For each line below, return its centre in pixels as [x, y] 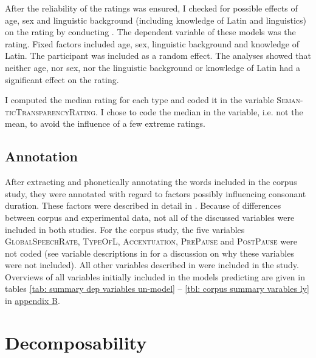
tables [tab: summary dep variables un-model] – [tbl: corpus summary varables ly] [157, 289]
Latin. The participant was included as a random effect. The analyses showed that [158, 56]
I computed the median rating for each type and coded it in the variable [139, 100]
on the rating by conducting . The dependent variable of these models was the [150, 32]
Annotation [41, 156]
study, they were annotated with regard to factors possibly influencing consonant [156, 193]
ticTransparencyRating [50, 111]
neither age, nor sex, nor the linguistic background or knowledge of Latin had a [153, 67]
